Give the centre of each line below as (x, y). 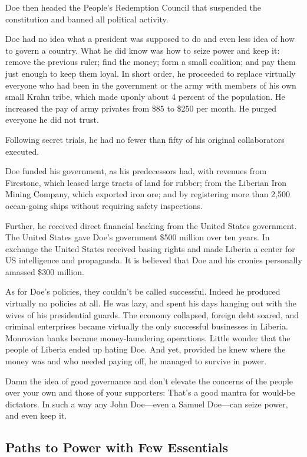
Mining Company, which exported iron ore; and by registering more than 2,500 (148, 194)
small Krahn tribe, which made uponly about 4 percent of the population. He (145, 97)
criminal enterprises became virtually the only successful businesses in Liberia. (147, 326)
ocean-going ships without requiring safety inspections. (104, 205)
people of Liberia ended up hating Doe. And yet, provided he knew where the (146, 349)
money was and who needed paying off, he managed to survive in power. (136, 361)
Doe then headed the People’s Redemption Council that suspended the (133, 7)
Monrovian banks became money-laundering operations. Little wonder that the (148, 337)
